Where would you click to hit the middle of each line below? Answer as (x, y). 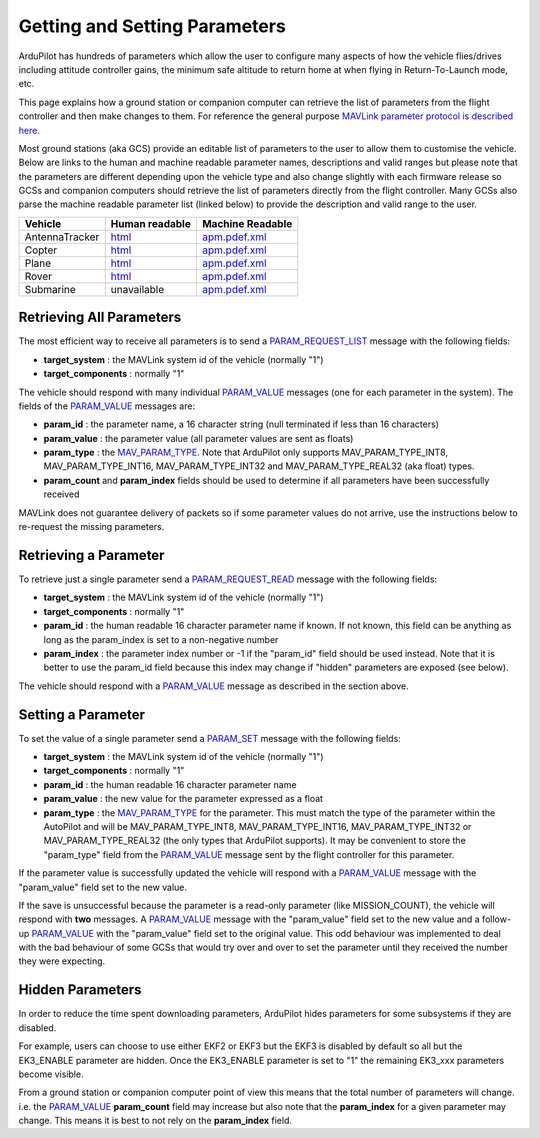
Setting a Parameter (81, 714)
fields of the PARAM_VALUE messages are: (106, 406)
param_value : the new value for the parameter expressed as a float (183, 799)
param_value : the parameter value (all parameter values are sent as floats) (198, 438)
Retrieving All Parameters (100, 317)
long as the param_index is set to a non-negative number (161, 639)
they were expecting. (62, 961)
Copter (41, 250)
